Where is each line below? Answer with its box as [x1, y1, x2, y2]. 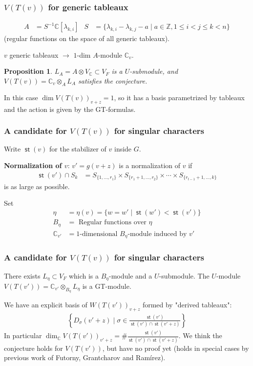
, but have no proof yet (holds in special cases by [102, 343, 249, 353]
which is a [68, 270, 99, 280]
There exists [4, 270, 41, 280]
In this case [4, 92, 38, 102]
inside [114, 144, 132, 154]
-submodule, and [129, 66, 178, 76]
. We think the [178, 330, 222, 341]
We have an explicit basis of [4, 300, 87, 310]
